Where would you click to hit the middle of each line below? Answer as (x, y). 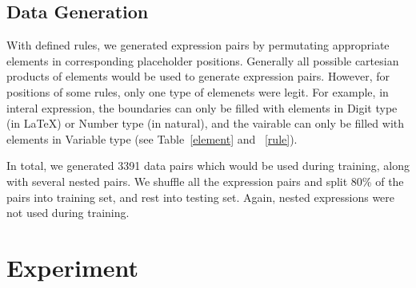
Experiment (73, 267)
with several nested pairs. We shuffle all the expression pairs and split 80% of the (205, 181)
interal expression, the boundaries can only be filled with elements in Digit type (202, 107)
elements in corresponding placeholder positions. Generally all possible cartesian (203, 60)
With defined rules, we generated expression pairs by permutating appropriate (198, 45)
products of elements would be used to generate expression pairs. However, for (198, 76)
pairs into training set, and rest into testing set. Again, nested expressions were (201, 197)
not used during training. (68, 213)
